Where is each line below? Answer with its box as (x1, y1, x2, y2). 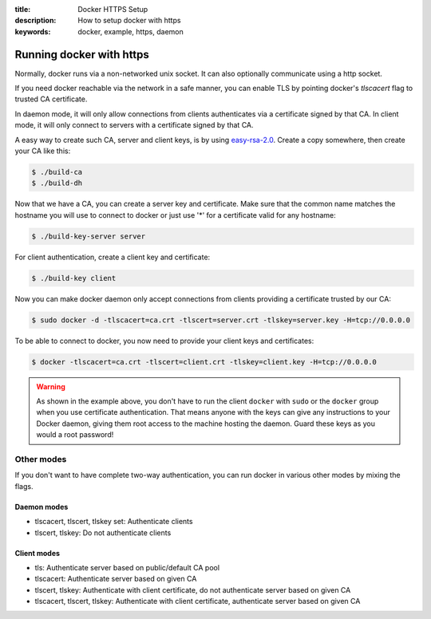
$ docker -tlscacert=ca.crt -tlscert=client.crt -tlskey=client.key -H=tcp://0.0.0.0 (31, 357, 377, 366)
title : (14, 5, 31, 14)
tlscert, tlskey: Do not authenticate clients (34, 527, 172, 538)
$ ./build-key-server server (31, 231, 146, 241)
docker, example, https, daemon (77, 26, 184, 36)
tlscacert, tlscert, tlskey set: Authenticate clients (34, 517, 193, 526)
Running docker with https (14, 48, 149, 61)
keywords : (14, 26, 51, 36)
